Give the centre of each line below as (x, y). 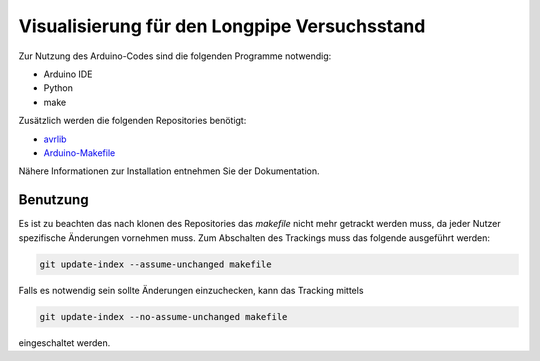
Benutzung (53, 200)
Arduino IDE (68, 74)
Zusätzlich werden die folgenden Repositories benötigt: (132, 121)
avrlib (55, 139)
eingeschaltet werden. (64, 342)
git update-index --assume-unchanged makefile (155, 264)
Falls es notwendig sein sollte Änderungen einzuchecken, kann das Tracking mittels (191, 290)
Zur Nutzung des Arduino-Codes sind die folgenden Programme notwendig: (175, 56)
